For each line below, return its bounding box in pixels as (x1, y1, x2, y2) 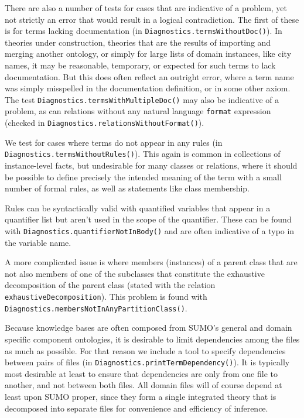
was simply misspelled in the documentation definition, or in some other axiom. (5, 82, 291, 94)
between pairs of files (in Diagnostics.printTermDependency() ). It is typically (5, 356, 290, 368)
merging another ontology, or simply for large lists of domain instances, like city (5, 47, 292, 60)
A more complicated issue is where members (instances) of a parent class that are (5, 256, 298, 268)
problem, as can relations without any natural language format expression (5, 105, 271, 117)
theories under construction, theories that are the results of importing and (5, 36, 271, 48)
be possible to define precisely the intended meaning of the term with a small (5, 170, 282, 183)
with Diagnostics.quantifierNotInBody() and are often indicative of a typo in (5, 225, 295, 237)
